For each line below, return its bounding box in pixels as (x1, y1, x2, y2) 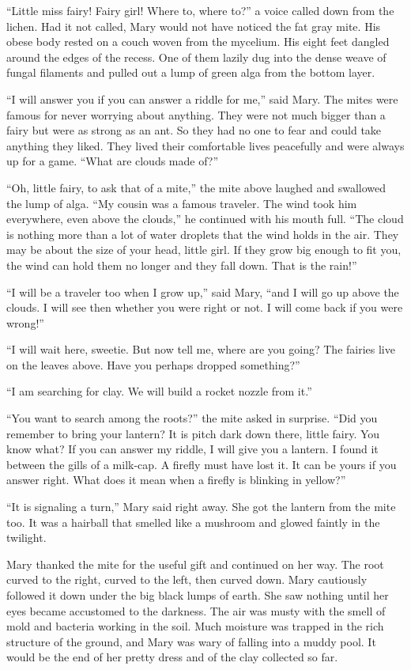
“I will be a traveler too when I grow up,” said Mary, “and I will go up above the (6, 283, 399, 300)
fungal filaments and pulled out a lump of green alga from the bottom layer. (6, 64, 375, 81)
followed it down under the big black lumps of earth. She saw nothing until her (6, 587, 389, 603)
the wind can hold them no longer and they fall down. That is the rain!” (6, 256, 357, 273)
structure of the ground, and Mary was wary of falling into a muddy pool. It (6, 633, 376, 649)
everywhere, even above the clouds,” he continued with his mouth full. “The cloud (6, 210, 404, 227)
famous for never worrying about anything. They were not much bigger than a (6, 106, 386, 123)
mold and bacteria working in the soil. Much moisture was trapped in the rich (6, 618, 384, 634)
